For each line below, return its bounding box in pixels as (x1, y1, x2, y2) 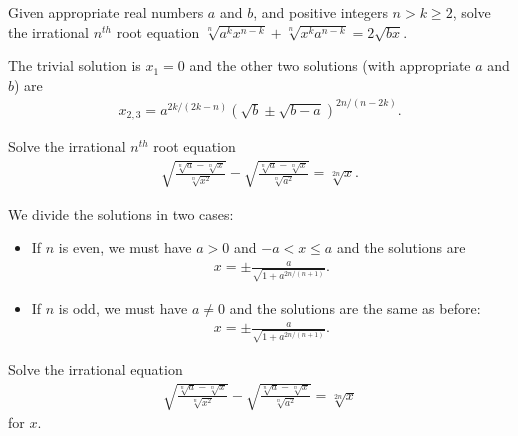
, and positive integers (253, 2, 388, 22)
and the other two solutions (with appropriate (189, 55, 471, 76)
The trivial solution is (8, 55, 141, 76)
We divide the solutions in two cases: (8, 203, 234, 224)
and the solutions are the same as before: (229, 297, 481, 318)
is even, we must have (58, 237, 192, 258)
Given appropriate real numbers (8, 2, 204, 22)
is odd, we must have (58, 297, 188, 318)
